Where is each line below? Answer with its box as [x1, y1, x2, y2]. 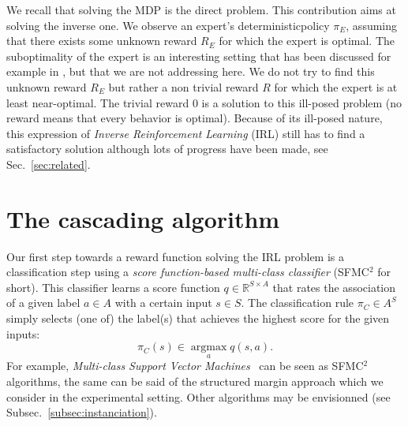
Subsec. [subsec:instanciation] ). [6, 404, 157, 420]
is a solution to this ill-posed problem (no [201, 94, 402, 110]
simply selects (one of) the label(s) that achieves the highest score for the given [6, 310, 390, 327]
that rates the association [272, 278, 396, 295]
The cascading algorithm [6, 202, 280, 234]
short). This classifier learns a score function [6, 278, 220, 295]
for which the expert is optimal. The [219, 32, 395, 49]
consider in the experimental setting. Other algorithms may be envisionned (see [6, 388, 391, 405]
